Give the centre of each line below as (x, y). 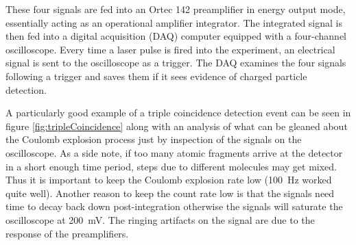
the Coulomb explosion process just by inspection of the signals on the (154, 139)
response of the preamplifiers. (67, 233)
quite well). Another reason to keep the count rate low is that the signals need (170, 193)
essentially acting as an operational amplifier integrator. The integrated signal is (174, 22)
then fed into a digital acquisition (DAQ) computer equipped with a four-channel (176, 36)
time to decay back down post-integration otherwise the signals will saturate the (174, 206)
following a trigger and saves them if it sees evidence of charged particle (156, 76)
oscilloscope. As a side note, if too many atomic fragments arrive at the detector (174, 152)
